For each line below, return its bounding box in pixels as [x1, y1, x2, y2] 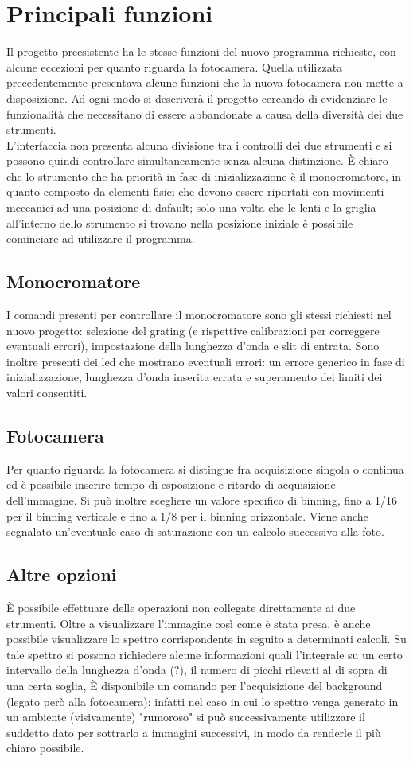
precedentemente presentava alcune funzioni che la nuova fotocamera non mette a [6, 74, 403, 91]
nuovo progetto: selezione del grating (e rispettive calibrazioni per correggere [6, 322, 380, 338]
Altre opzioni [6, 562, 117, 587]
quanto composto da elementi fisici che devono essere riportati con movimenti [6, 183, 384, 200]
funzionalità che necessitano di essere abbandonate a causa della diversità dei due [6, 105, 403, 122]
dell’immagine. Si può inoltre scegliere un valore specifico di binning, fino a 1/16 [6, 492, 398, 508]
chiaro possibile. [6, 740, 84, 756]
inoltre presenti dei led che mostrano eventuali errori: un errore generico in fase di [6, 353, 405, 369]
